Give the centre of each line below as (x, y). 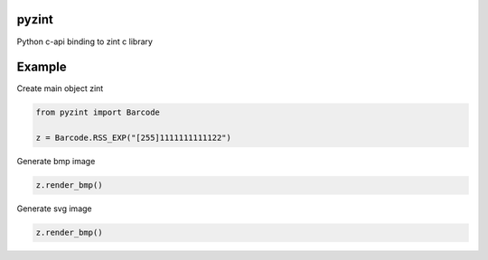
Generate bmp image (56, 162)
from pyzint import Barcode (98, 112)
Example (42, 67)
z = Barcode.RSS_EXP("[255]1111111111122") (134, 138)
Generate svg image (54, 209)
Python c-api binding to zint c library (85, 42)
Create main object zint (60, 88)
